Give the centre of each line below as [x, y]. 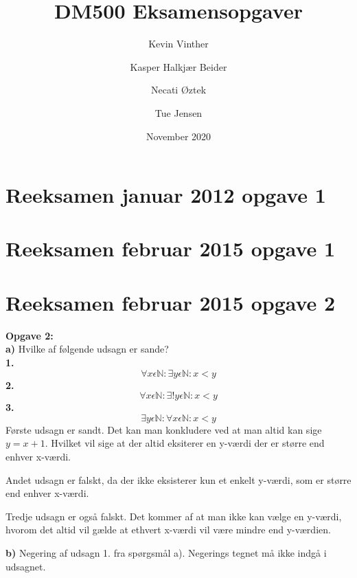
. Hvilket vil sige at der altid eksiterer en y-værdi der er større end [185, 443]
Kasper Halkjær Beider [178, 66]
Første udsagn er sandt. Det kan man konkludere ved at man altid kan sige [164, 429]
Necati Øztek [178, 90]
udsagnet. [26, 566]
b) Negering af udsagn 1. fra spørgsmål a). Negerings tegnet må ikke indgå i [166, 552]
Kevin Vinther [178, 44]
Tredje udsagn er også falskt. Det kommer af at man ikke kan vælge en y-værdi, [174, 516]
